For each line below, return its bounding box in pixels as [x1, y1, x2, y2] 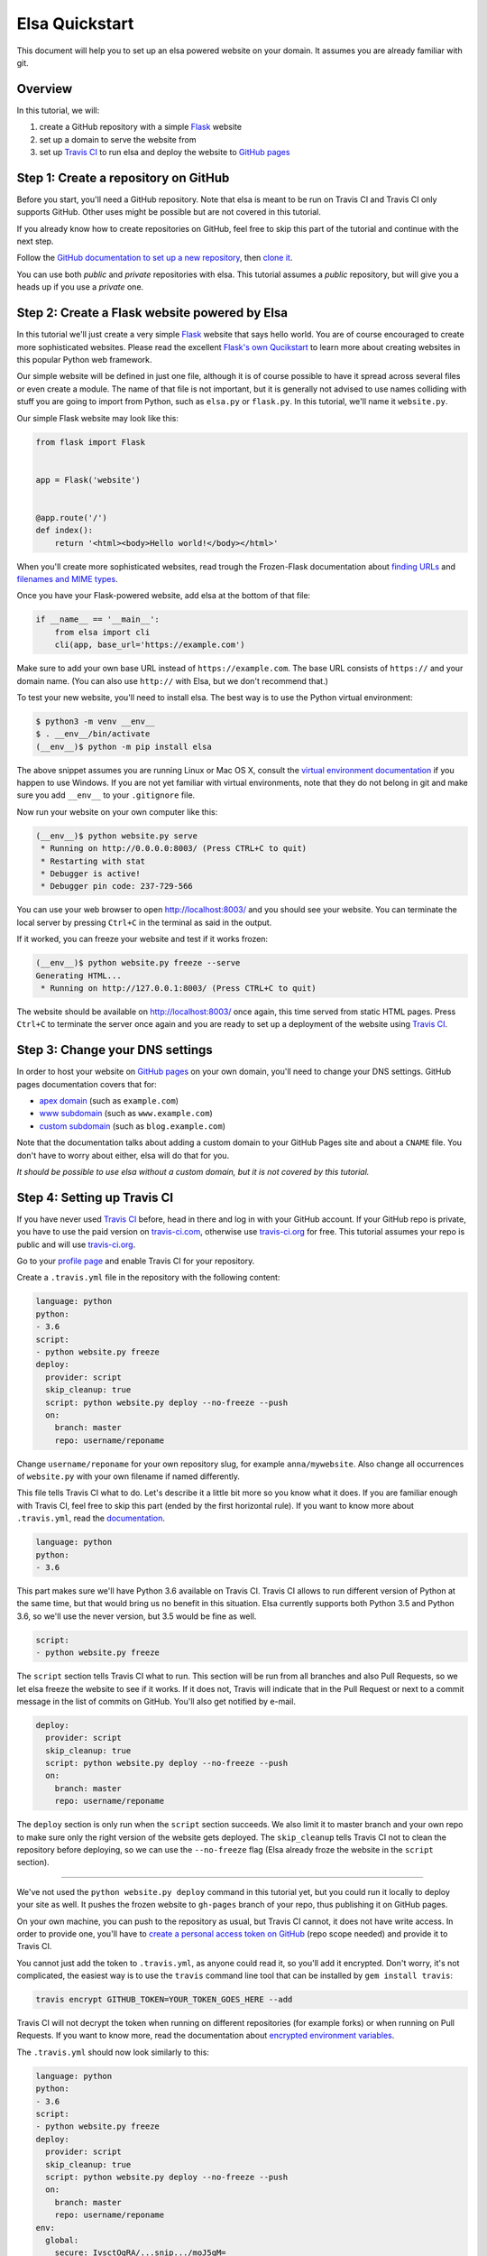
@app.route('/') [35, 513, 108, 522]
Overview [16, 81, 73, 97]
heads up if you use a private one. [16, 282, 144, 292]
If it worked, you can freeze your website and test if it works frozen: [16, 934, 269, 945]
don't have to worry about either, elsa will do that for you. [16, 1150, 230, 1160]
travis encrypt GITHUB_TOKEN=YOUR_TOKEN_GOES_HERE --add [35, 1994, 293, 2005]
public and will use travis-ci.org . [16, 1239, 136, 1250]
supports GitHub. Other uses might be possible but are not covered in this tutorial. [16, 207, 322, 217]
